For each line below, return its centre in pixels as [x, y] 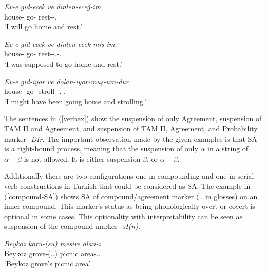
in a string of [228, 149]
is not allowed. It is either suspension [82, 158]
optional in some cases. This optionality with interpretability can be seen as [123, 216]
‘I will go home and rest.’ [43, 26]
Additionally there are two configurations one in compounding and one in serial [129, 176]
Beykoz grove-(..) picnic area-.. [52, 253]
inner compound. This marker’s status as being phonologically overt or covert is [130, 206]
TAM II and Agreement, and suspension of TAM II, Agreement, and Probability [131, 128]
